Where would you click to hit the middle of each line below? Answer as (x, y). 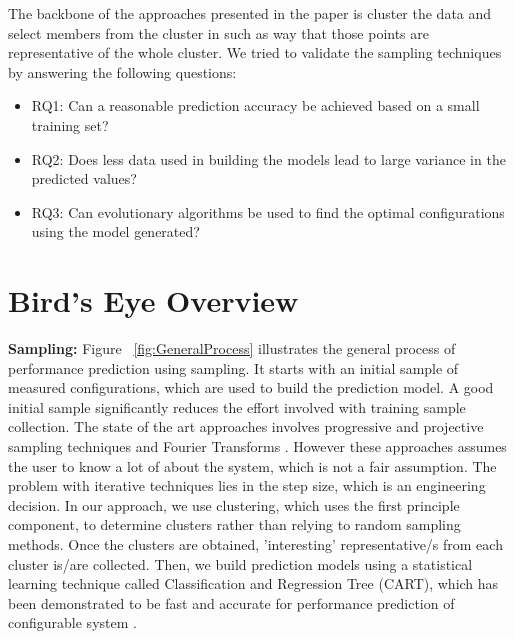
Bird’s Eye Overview (153, 300)
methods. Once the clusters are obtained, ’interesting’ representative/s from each (255, 544)
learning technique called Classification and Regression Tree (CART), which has (253, 583)
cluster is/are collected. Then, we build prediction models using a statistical (240, 563)
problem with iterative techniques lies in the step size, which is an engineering (247, 485)
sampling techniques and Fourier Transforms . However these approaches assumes (257, 446)
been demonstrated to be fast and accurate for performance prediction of (231, 602)
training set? (70, 124)
